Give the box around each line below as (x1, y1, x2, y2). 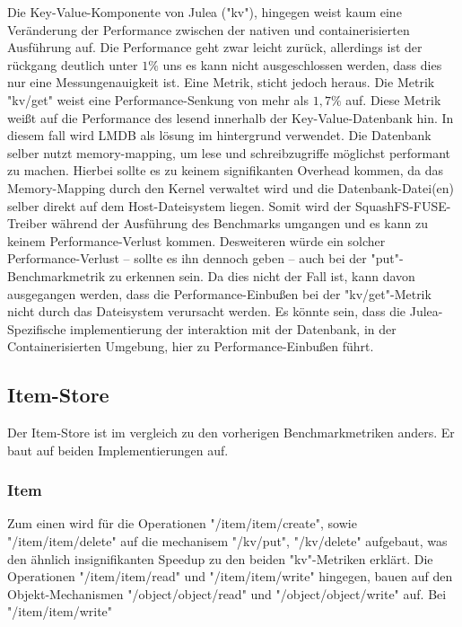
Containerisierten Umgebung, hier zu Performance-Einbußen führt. (7, 337, 374, 356)
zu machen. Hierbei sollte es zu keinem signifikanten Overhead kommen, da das (7, 161, 444, 180)
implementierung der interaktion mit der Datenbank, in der (70, 319, 397, 338)
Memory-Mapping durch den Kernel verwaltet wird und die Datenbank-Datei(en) (7, 178, 455, 197)
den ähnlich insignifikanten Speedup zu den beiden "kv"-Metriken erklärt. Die (7, 549, 433, 568)
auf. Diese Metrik (345, 90, 441, 109)
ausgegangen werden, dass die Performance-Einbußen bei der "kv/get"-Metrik (7, 284, 431, 303)
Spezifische (7, 319, 66, 338)
